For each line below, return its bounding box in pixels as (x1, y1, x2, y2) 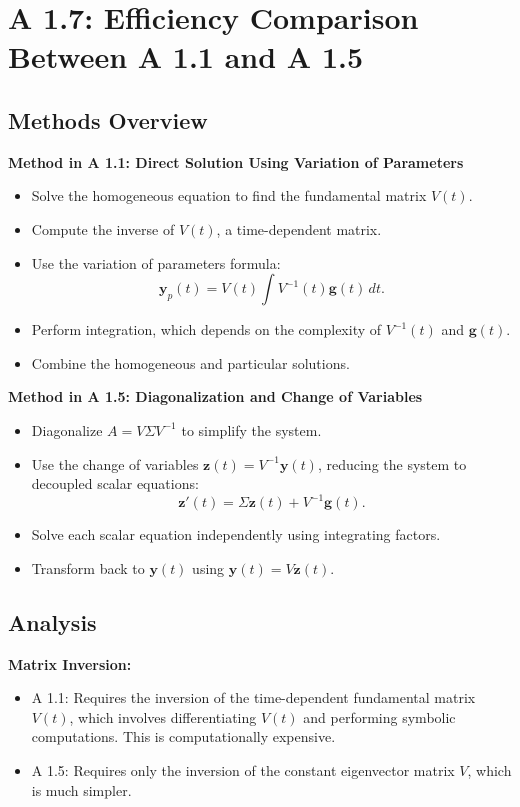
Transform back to (31, 557, 145, 578)
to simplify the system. (181, 419, 322, 440)
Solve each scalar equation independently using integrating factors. (31, 524, 441, 545)
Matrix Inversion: (8, 653, 132, 674)
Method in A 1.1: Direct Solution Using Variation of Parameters (8, 151, 464, 172)
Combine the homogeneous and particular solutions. (31, 352, 350, 373)
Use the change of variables (31, 453, 199, 474)
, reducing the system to (317, 453, 467, 474)
